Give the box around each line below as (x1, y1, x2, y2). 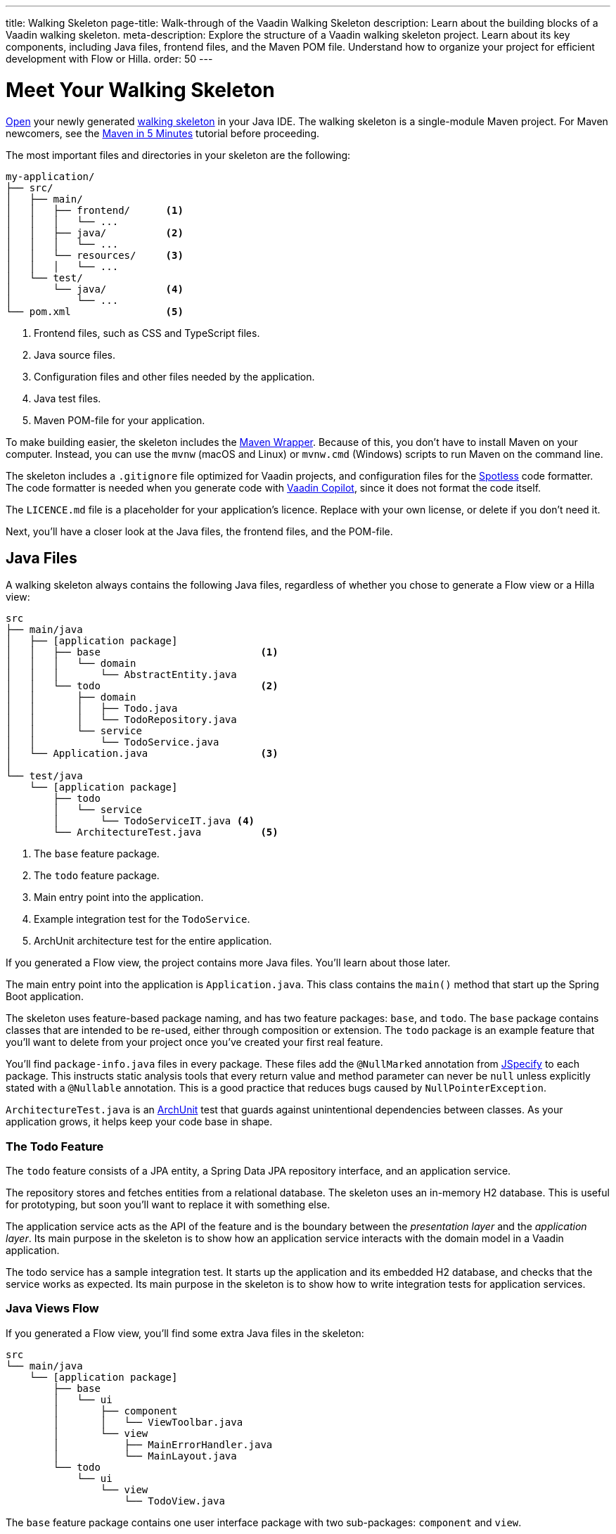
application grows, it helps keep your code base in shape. (6, 1116, 273, 1128)
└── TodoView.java (124, 1495, 225, 1507)
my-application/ (6, 170, 95, 182)
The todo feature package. (34, 869, 160, 882)
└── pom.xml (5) (6, 305, 184, 317)
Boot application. (6, 990, 84, 1003)
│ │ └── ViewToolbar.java (53, 1416, 243, 1428)
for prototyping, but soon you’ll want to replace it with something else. (6, 1199, 331, 1211)
